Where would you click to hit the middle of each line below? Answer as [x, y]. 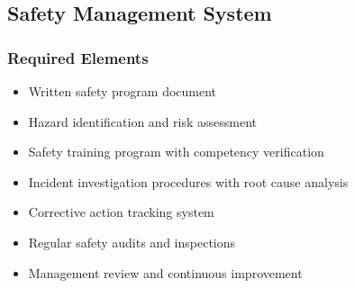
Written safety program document [123, 91]
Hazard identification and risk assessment [143, 121]
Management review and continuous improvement [165, 272]
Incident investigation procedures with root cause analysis [188, 181]
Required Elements [78, 57]
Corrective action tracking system [121, 212]
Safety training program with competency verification [176, 152]
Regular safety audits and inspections [132, 242]
